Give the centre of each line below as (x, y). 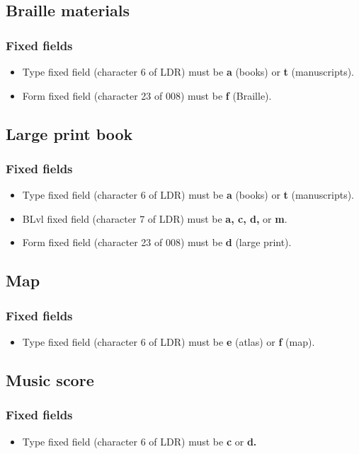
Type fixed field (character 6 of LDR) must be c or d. (139, 441)
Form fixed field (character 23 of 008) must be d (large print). (157, 242)
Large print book (69, 133)
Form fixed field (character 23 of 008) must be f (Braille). (147, 95)
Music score (50, 379)
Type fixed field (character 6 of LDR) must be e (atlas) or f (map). (169, 341)
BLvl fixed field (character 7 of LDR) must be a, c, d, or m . (155, 218)
